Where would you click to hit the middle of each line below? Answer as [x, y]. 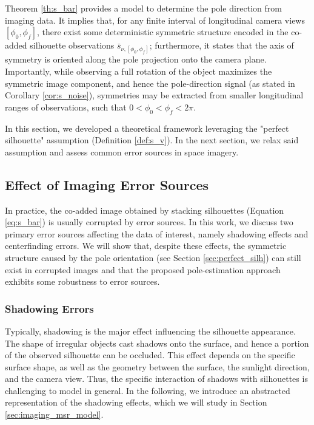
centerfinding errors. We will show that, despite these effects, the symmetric [146, 246]
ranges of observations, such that [66, 107]
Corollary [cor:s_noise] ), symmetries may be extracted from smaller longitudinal [154, 95]
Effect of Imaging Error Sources [107, 184]
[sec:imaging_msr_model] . [54, 414]
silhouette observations [72, 45]
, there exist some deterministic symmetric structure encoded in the [162, 32]
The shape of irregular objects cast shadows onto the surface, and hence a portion [157, 343]
